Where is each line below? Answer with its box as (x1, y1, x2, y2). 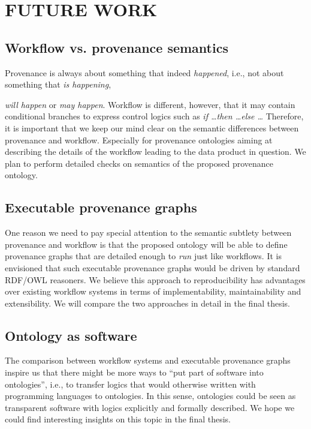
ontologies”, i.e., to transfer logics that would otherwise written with (5, 377, 256, 390)
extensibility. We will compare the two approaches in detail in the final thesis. (5, 296, 290, 309)
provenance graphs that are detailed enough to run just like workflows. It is (5, 250, 282, 262)
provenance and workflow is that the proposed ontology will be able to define (5, 238, 288, 250)
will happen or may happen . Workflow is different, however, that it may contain (5, 98, 295, 110)
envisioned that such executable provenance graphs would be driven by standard (5, 261, 300, 274)
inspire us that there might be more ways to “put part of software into (5, 366, 264, 379)
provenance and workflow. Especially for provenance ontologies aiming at (5, 133, 273, 146)
